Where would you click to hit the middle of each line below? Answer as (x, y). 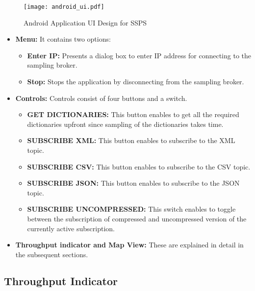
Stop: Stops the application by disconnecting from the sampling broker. (136, 82)
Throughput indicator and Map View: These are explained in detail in (129, 245)
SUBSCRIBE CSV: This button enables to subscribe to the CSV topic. (139, 166)
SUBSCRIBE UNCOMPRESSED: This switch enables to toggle (131, 209)
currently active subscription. (71, 228)
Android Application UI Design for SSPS (85, 22)
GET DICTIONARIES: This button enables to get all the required (133, 114)
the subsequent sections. (52, 254)
